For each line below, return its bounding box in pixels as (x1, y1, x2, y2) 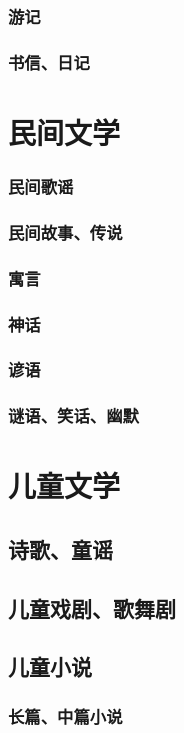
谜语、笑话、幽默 (8, 403, 139, 428)
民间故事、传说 (8, 219, 123, 244)
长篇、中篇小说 (8, 703, 123, 728)
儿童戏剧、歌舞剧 (8, 592, 176, 623)
